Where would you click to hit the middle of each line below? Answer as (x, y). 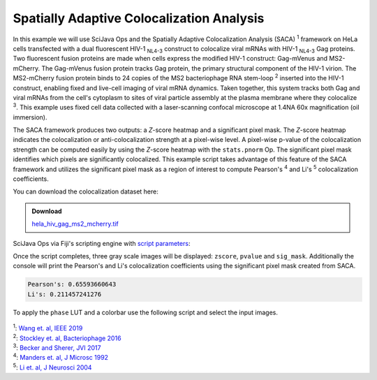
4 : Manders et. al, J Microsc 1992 (60, 357)
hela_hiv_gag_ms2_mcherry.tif (75, 224)
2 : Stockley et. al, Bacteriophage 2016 (67, 337)
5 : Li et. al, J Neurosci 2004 (52, 367)
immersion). (30, 117)
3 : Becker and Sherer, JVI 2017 (57, 347)
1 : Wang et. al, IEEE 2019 (48, 328)
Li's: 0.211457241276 (65, 294)
